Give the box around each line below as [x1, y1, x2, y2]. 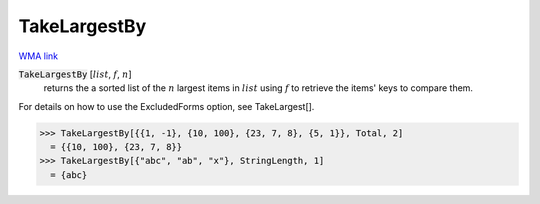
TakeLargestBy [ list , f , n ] [18, 68, 132, 80]
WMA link [18, 50, 59, 62]
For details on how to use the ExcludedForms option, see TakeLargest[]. [18, 100, 315, 112]
